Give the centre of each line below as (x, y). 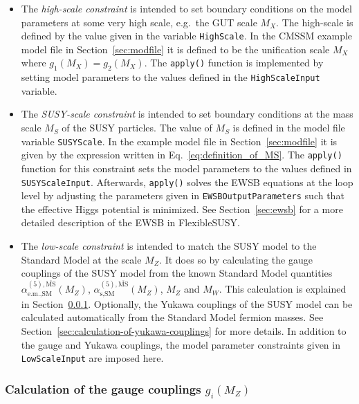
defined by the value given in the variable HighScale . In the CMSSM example (187, 36)
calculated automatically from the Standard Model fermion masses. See (172, 317)
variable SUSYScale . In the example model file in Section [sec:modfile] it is (179, 141)
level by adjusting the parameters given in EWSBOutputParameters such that (183, 195)
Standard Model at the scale (81, 259)
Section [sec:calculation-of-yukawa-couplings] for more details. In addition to (184, 330)
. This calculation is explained (283, 289)
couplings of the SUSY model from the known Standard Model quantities (177, 273)
